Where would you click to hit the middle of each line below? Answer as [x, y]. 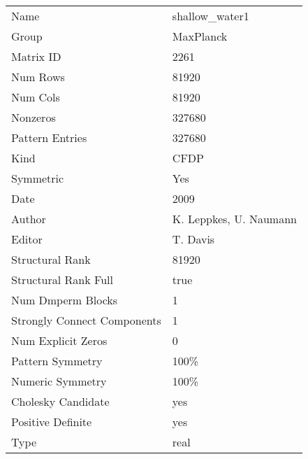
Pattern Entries [49, 137]
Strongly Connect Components [86, 320]
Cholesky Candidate [60, 401]
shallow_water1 [211, 16]
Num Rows [38, 77]
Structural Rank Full [62, 280]
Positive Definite [52, 422]
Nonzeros [34, 117]
